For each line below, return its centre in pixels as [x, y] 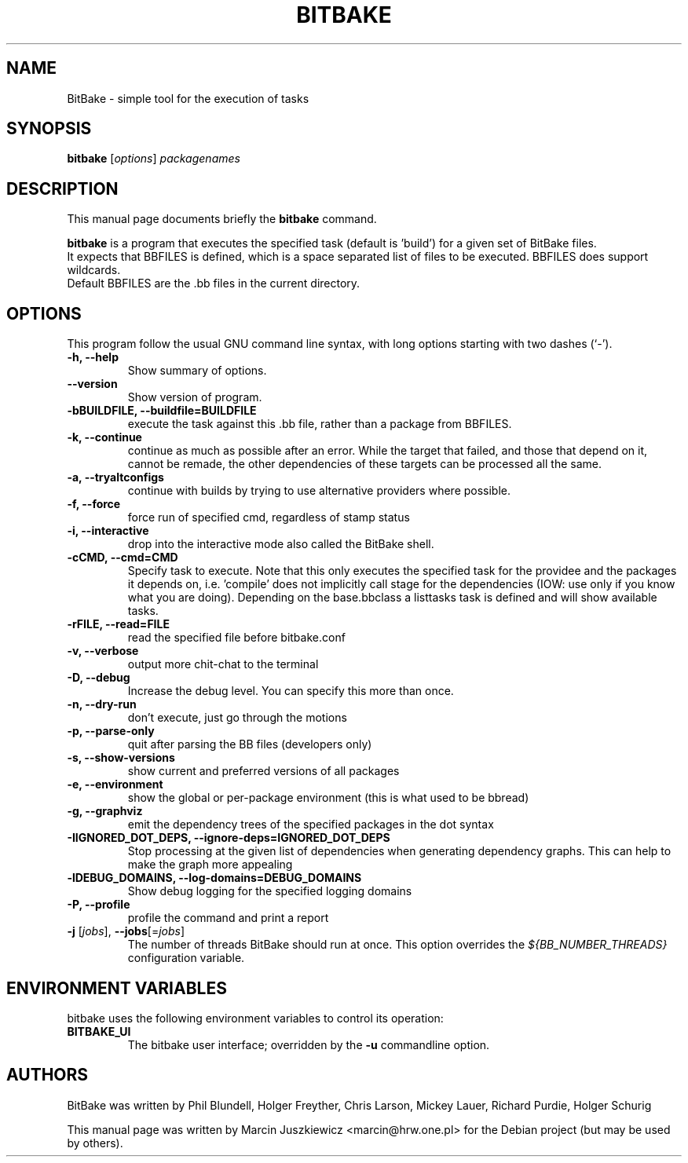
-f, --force [94, 504]
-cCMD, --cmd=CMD [123, 558]
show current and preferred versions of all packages [263, 771]
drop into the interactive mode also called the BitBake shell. [281, 544]
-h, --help [93, 357]
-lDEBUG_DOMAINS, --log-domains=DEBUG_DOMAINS [214, 878]
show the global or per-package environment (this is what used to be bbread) [328, 798]
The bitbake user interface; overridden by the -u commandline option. [309, 1044]
